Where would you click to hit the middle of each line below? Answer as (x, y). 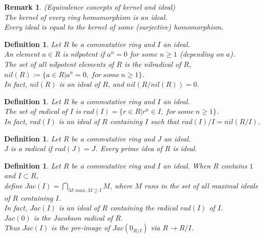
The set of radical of (36, 111)
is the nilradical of (153, 64)
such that (165, 121)
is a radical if (31, 148)
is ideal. (185, 148)
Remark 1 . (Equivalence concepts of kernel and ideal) (90, 7)
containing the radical (144, 208)
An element (22, 54)
